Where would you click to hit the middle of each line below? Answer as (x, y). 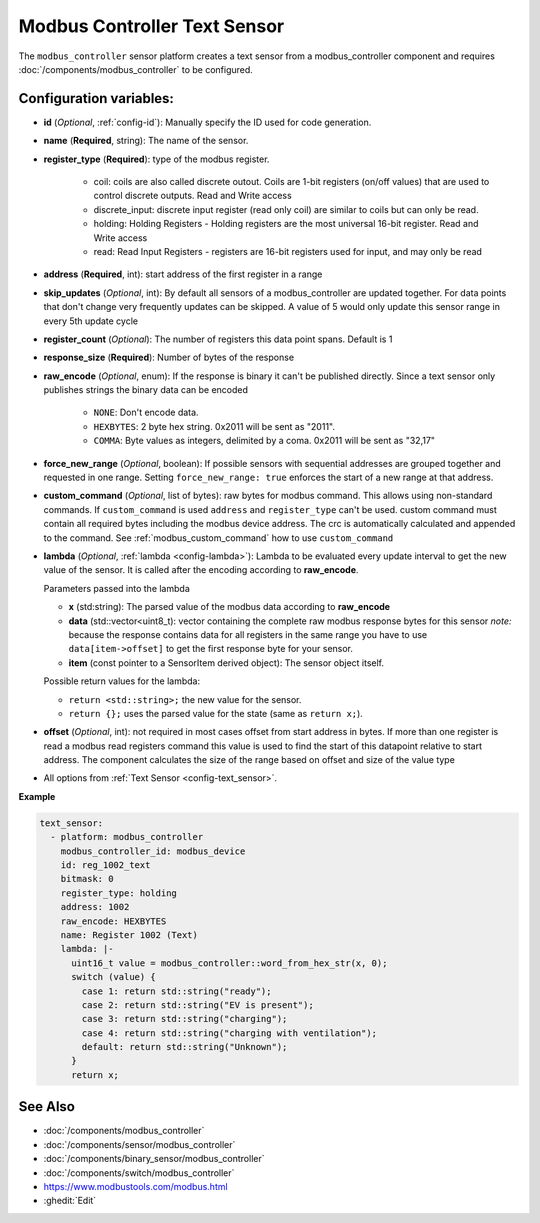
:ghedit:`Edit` (70, 1201)
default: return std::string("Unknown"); (184, 1047)
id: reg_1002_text (105, 865)
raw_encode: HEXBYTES (113, 921)
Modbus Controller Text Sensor (151, 26)
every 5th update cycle (91, 321)
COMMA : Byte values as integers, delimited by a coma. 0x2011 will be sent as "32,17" (264, 441)
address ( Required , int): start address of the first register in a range (183, 274)
